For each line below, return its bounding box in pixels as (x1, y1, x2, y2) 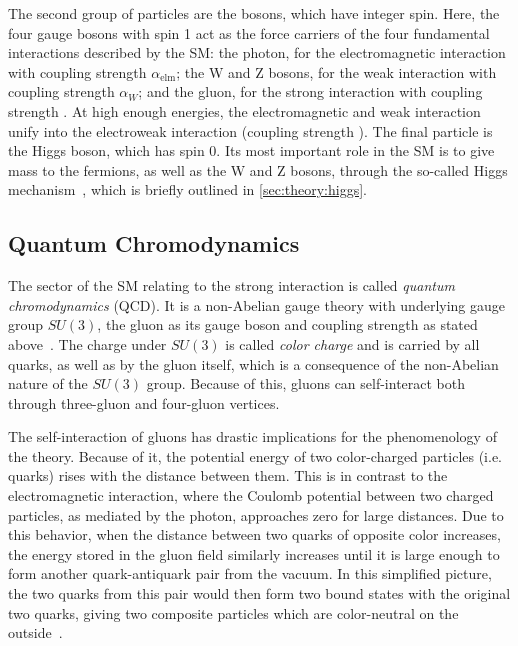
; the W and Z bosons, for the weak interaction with (176, 61, 497, 82)
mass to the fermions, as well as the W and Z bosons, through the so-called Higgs (8, 159, 508, 180)
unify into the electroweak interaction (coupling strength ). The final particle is (8, 120, 493, 141)
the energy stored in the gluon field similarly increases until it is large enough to (8, 543, 500, 564)
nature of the (8, 373, 88, 394)
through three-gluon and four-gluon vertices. (8, 392, 280, 413)
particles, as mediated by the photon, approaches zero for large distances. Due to (8, 504, 504, 525)
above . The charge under (8, 333, 167, 354)
